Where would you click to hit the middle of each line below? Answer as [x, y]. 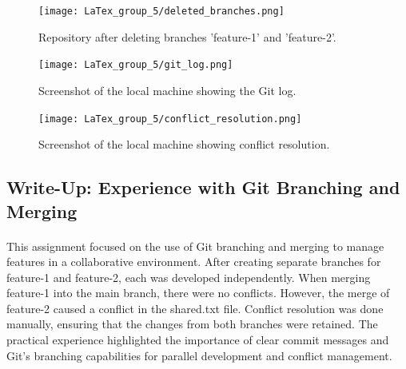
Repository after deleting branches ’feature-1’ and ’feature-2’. [187, 36]
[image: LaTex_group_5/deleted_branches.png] [161, 11]
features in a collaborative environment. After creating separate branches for [194, 262]
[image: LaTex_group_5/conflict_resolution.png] [170, 119]
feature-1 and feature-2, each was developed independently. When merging [189, 277]
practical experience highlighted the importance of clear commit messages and [198, 340]
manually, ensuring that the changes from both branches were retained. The [192, 324]
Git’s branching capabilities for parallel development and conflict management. [199, 355]
